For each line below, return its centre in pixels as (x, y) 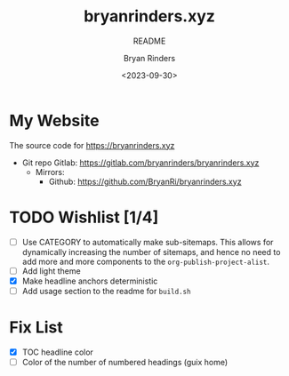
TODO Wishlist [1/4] (84, 217)
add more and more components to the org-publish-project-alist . (145, 261)
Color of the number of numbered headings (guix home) (125, 362)
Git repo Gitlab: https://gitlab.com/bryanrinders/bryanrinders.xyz (140, 163)
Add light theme (52, 271)
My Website (54, 120)
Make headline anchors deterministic (90, 281)
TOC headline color (57, 352)
